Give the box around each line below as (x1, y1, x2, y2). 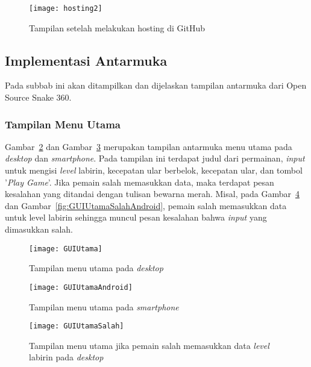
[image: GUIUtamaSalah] (29, 322, 124, 331)
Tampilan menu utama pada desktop (29, 262, 163, 274)
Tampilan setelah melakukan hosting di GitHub (29, 21, 205, 34)
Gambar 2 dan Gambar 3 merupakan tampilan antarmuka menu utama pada (5, 140, 292, 152)
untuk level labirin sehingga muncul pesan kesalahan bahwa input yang (5, 211, 267, 224)
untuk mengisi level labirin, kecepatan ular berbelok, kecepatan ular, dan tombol (5, 164, 303, 177)
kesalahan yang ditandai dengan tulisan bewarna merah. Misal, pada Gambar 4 (5, 187, 300, 200)
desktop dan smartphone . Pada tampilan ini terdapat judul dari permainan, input (5, 152, 305, 165)
